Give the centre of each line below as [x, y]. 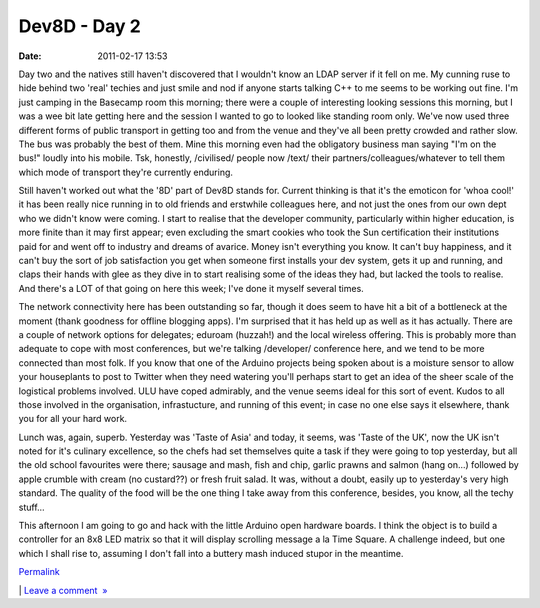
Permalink [39, 572]
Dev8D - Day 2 [80, 26]
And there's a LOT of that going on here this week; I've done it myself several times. [191, 288]
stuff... [31, 507]
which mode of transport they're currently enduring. [126, 172]
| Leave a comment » [63, 590]
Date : [30, 56]
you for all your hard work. [73, 419]
